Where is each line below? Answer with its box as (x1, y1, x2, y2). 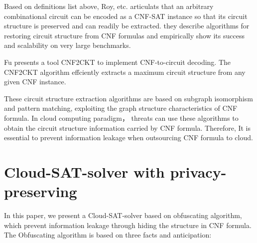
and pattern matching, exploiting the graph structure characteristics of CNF (4, 103, 238, 113)
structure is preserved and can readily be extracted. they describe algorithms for (4, 20, 250, 31)
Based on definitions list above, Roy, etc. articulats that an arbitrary (4, 1, 214, 11)
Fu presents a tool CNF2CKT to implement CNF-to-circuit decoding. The (4, 56, 231, 67)
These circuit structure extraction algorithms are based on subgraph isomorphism (4, 93, 253, 103)
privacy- (170, 161, 227, 182)
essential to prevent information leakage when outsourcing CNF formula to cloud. (4, 132, 253, 143)
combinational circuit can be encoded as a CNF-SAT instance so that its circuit (4, 10, 248, 21)
